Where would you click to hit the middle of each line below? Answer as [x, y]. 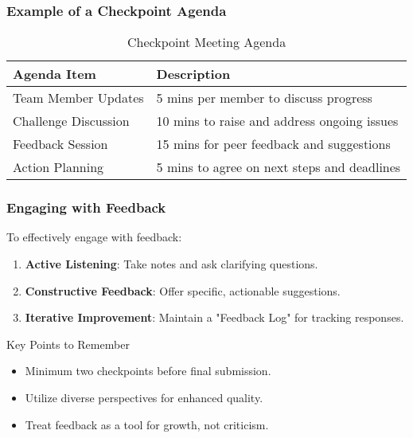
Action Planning [58, 167]
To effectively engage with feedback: [94, 237]
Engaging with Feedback [86, 207]
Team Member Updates [78, 98]
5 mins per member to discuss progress [264, 98]
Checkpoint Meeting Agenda [207, 42]
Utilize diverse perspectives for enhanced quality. [144, 397]
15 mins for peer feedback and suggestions [273, 144]
